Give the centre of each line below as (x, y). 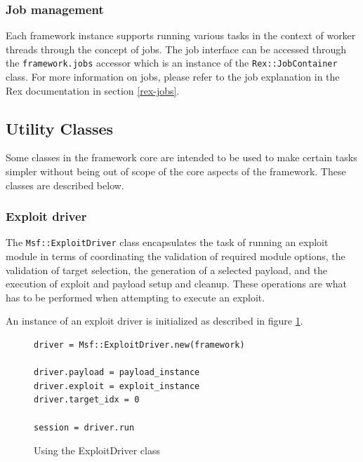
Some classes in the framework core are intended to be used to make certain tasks (181, 157)
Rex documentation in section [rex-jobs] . (93, 90)
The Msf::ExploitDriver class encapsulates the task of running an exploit (167, 242)
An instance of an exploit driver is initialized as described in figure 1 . (154, 321)
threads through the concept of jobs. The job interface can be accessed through (176, 49)
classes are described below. (65, 185)
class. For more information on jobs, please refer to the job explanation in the (173, 77)
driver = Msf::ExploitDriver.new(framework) (139, 345)
